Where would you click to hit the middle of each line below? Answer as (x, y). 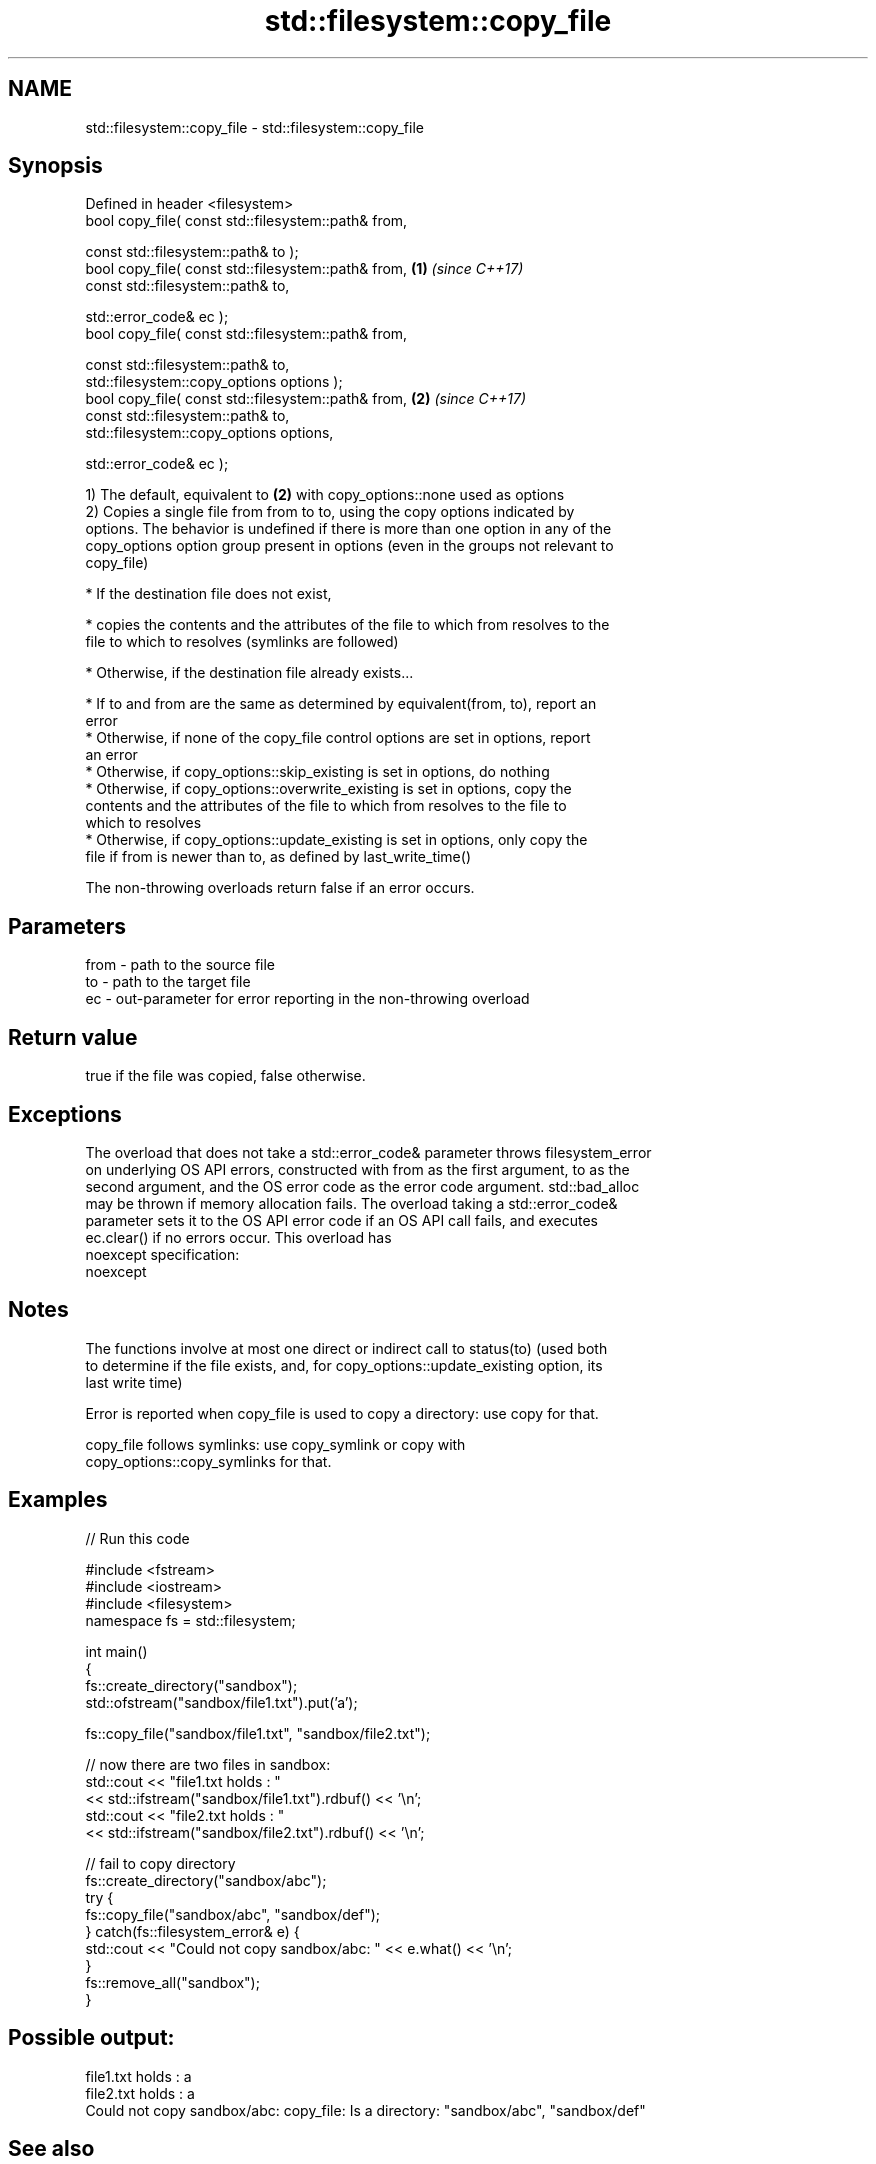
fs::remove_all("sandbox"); (172, 1982)
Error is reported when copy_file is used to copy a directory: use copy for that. (342, 1413)
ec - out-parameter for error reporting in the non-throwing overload (307, 999)
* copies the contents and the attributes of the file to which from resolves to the (347, 625)
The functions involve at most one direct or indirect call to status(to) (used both (346, 1348)
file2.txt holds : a (140, 2093)
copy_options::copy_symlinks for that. (208, 1461)
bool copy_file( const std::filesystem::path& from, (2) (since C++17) (306, 399)
